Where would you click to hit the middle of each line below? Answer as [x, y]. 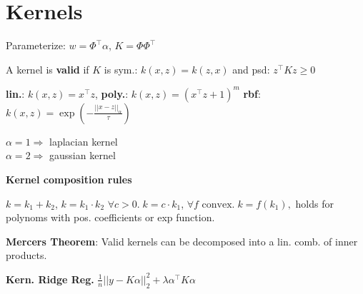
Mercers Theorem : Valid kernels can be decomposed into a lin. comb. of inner [182, 241]
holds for [314, 203]
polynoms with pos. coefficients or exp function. [110, 217]
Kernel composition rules [69, 179]
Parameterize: [36, 45]
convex [217, 204]
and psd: [251, 69]
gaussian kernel [83, 155]
